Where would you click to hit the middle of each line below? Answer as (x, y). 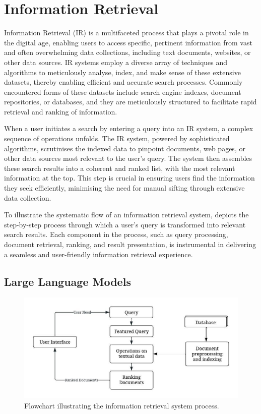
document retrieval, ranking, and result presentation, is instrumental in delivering (130, 244)
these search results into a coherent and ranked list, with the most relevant (120, 168)
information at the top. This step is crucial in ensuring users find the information (129, 178)
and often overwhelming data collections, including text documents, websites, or (127, 52)
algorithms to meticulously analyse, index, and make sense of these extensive (122, 72)
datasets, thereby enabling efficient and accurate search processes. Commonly (123, 82)
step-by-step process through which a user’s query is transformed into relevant (125, 224)
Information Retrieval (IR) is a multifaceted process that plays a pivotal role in (126, 33)
